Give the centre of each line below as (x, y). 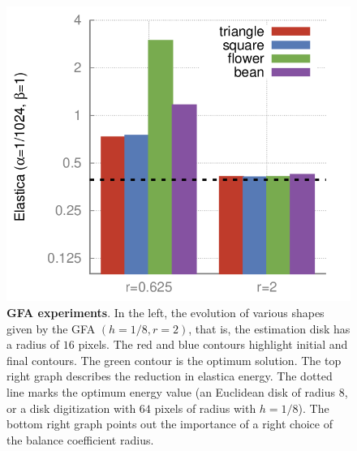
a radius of (33, 344)
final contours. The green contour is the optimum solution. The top (174, 360)
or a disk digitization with (71, 408)
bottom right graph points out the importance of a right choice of (170, 424)
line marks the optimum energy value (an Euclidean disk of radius (171, 391)
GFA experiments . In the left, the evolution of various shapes (166, 313)
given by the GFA (51, 328)
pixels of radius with (205, 408)
